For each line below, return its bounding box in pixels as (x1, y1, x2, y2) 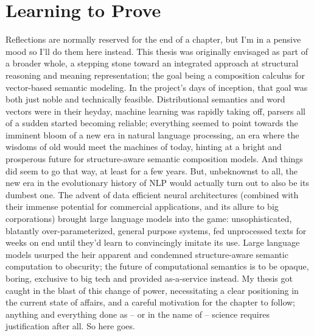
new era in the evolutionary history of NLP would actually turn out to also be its (5, 176, 309, 189)
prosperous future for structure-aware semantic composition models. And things (5, 152, 303, 165)
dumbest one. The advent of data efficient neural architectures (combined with (5, 188, 299, 201)
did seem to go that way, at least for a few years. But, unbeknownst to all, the (5, 164, 298, 177)
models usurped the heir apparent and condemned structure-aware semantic (5, 248, 288, 260)
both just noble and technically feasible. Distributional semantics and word (5, 93, 285, 105)
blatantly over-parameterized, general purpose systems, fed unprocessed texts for (5, 224, 307, 237)
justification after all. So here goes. (5, 320, 135, 332)
